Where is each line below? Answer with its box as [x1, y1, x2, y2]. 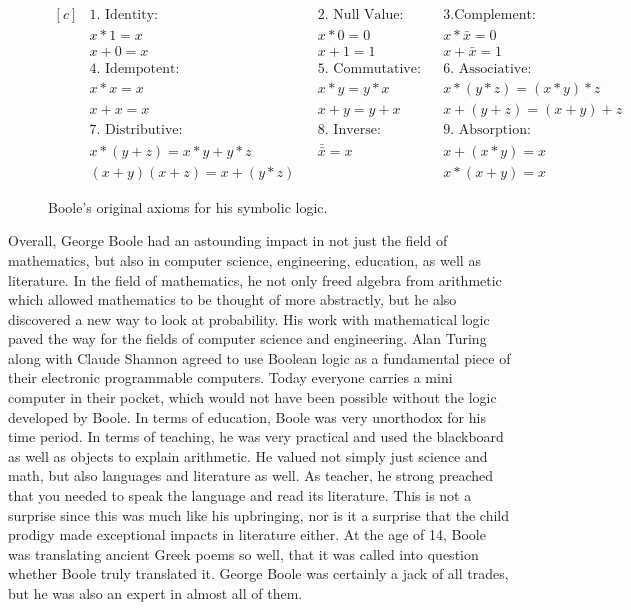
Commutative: [333, 62, 421, 77]
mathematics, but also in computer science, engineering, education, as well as [8, 249, 481, 270]
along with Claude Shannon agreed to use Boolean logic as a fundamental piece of [8, 347, 511, 368]
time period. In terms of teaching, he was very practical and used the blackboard [8, 426, 504, 447]
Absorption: [458, 123, 531, 138]
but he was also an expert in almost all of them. [8, 583, 303, 603]
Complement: [454, 8, 536, 23]
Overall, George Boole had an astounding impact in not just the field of [8, 230, 448, 251]
